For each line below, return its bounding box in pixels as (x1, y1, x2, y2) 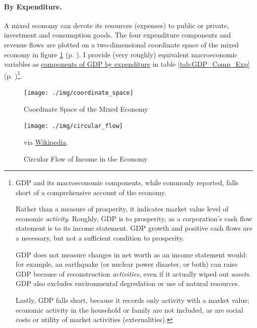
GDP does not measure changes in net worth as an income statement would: (15, 249, 248, 259)
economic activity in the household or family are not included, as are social (15, 304, 243, 315)
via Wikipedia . (24, 136, 68, 147)
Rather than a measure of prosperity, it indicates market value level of (15, 204, 229, 214)
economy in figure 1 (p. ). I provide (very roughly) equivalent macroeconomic (4, 49, 238, 59)
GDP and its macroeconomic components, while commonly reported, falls (15, 177, 239, 188)
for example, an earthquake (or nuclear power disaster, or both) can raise (15, 259, 238, 269)
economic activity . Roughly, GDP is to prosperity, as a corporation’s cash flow (15, 213, 252, 223)
